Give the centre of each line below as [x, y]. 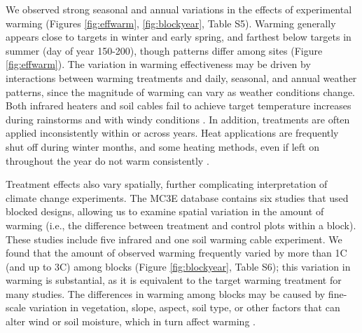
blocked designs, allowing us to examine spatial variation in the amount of [165, 211]
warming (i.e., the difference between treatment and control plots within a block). [181, 225]
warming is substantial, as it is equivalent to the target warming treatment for [174, 280]
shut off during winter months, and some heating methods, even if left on [162, 146]
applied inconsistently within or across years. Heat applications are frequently [172, 133]
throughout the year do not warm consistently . [107, 160]
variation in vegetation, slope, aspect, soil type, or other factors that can [185, 307]
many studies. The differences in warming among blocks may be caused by [166, 293]
